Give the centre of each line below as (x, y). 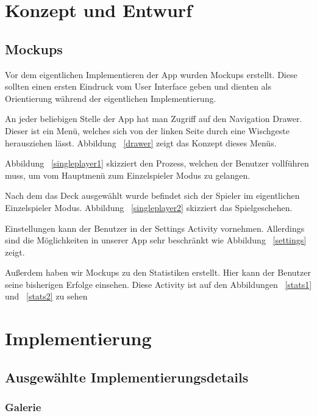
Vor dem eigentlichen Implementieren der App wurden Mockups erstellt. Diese (151, 74)
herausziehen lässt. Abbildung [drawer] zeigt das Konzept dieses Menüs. (141, 142)
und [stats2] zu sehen (46, 296)
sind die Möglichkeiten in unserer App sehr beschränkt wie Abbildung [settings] (156, 240)
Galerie (23, 407)
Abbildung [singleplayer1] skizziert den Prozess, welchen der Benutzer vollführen (157, 163)
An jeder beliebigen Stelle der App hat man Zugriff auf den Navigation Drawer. (154, 119)
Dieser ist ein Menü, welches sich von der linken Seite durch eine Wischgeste (147, 130)
